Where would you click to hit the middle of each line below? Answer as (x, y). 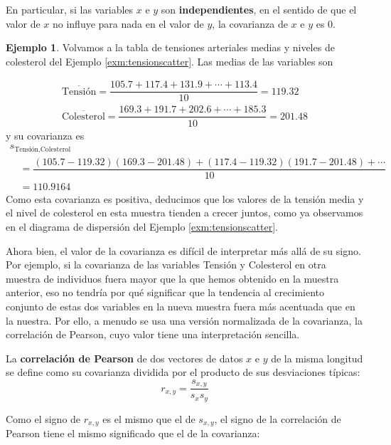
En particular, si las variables (70, 9)
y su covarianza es (45, 135)
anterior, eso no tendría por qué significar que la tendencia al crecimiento (165, 292)
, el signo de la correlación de (278, 418)
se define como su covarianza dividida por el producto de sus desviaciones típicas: (183, 372)
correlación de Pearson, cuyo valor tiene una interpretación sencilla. (153, 334)
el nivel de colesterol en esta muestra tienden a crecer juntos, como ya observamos (184, 213)
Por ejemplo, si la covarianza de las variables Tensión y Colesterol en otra (166, 265)
